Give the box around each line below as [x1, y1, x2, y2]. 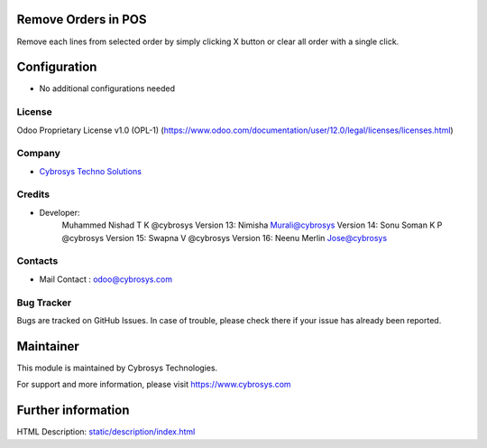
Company [16, 147, 60, 160]
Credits [16, 188, 50, 201]
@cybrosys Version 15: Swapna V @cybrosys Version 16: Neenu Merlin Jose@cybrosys [61, 232, 388, 243]
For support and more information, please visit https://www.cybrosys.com [16, 379, 292, 390]
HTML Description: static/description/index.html [16, 426, 196, 437]
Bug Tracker [16, 296, 72, 309]
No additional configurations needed [39, 83, 176, 94]
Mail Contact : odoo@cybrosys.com [39, 274, 173, 285]
